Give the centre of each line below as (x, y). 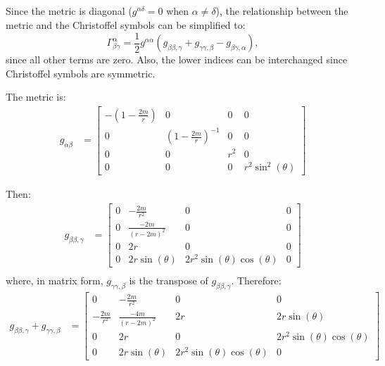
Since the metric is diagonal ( (69, 11)
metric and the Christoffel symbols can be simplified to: (126, 24)
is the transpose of (169, 280)
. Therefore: (256, 280)
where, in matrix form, (55, 280)
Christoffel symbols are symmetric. (81, 73)
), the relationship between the (282, 11)
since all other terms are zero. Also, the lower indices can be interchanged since (177, 59)
